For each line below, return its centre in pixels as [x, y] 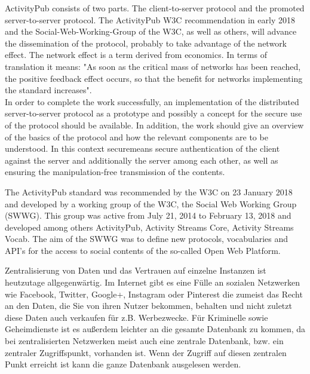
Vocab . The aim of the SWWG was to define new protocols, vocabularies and [147, 239]
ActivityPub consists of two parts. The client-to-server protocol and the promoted [155, 8]
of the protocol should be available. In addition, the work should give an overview [154, 125]
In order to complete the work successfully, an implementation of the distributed [152, 101]
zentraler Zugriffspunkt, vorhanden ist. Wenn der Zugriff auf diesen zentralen [146, 352]
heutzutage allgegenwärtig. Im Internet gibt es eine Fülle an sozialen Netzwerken [153, 282]
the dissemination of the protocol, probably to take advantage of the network [146, 43]
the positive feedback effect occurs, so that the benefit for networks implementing [154, 78]
